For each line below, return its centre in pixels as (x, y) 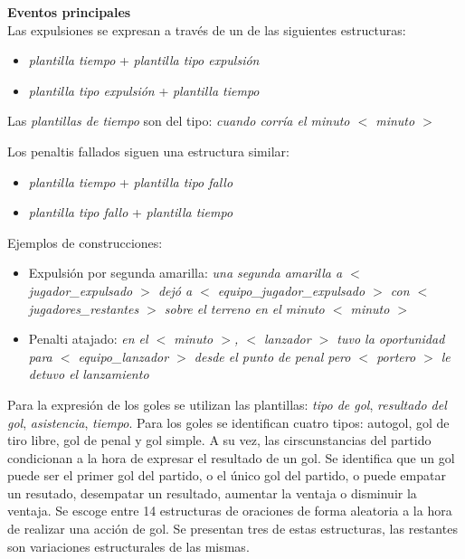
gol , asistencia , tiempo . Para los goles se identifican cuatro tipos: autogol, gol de (228, 422)
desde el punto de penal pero (272, 356)
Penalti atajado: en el (88, 339)
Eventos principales (69, 12)
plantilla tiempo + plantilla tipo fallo (131, 181)
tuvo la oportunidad (391, 339)
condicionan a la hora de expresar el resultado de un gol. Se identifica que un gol (231, 457)
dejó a (175, 290)
